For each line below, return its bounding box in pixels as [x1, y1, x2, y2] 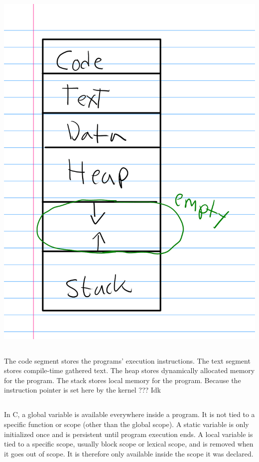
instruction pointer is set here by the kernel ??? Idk [4, 385, 161, 395]
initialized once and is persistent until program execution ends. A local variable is [4, 429, 253, 439]
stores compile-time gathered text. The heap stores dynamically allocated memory [4, 365, 255, 376]
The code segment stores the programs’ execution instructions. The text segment [4, 355, 251, 366]
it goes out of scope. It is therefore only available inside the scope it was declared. [4, 448, 254, 459]
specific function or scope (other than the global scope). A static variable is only [4, 419, 249, 429]
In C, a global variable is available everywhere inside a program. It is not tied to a [4, 409, 255, 420]
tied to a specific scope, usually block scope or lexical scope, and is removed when [4, 439, 254, 449]
